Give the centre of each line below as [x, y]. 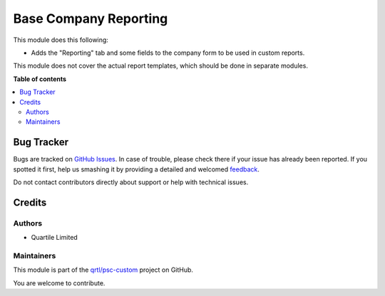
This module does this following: [61, 40]
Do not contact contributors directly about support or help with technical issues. [131, 182]
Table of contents [40, 79]
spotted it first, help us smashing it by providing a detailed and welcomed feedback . [137, 169]
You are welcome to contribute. [59, 283]
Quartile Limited [54, 238]
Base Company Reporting [91, 18]
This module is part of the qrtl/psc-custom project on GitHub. [103, 270]
